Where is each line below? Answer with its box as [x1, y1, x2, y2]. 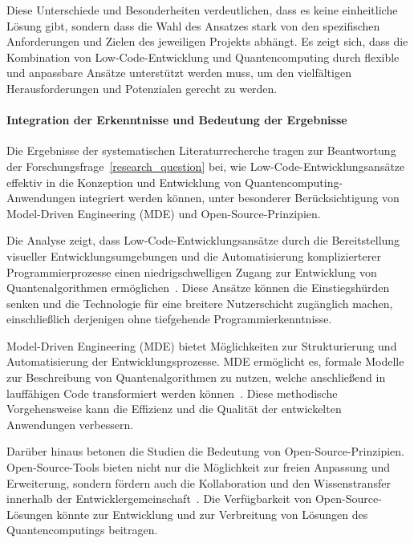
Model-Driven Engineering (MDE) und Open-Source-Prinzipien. [6, 205, 321, 221]
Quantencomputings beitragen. [6, 521, 158, 538]
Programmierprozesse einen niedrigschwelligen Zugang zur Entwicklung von [6, 263, 377, 280]
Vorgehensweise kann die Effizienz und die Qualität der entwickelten [6, 400, 342, 417]
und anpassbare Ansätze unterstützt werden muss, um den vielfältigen [6, 64, 351, 81]
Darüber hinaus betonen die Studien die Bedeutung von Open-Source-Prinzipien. [6, 443, 404, 460]
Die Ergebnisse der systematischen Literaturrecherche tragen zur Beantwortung [6, 142, 396, 159]
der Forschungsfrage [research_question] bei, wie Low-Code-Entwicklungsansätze [6, 157, 405, 174]
